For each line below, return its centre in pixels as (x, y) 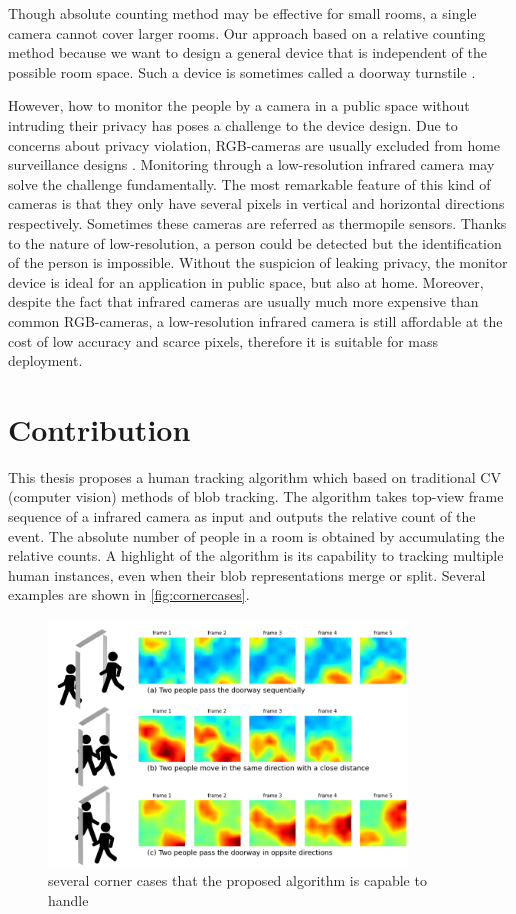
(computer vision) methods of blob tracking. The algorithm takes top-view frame (256, 496)
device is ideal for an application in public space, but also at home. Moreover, (246, 281)
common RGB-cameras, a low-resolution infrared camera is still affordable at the (255, 320)
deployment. (45, 360)
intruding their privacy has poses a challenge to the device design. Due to (233, 124)
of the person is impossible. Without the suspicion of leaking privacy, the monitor (258, 262)
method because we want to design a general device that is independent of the (247, 52)
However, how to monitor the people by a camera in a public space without (239, 105)
